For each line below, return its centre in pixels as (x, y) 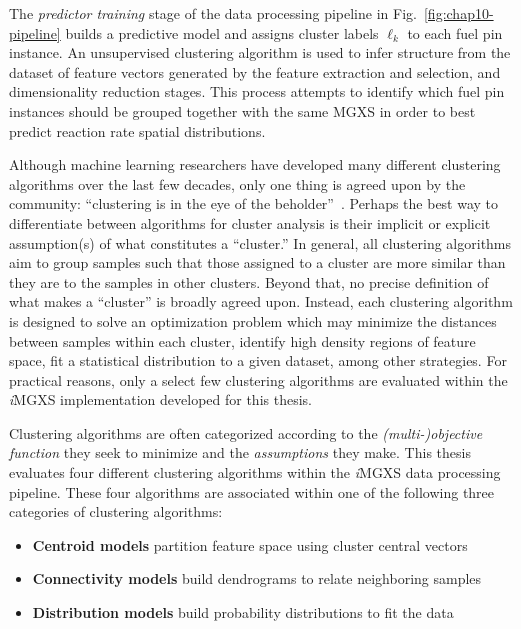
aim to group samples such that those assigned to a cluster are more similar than (257, 262)
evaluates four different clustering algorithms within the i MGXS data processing (255, 472)
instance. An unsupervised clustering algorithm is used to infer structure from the (260, 52)
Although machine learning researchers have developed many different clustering (255, 164)
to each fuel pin (455, 32)
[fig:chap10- (458, 13)
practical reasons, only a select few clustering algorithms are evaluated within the (258, 379)
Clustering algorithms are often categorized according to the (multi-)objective (246, 432)
